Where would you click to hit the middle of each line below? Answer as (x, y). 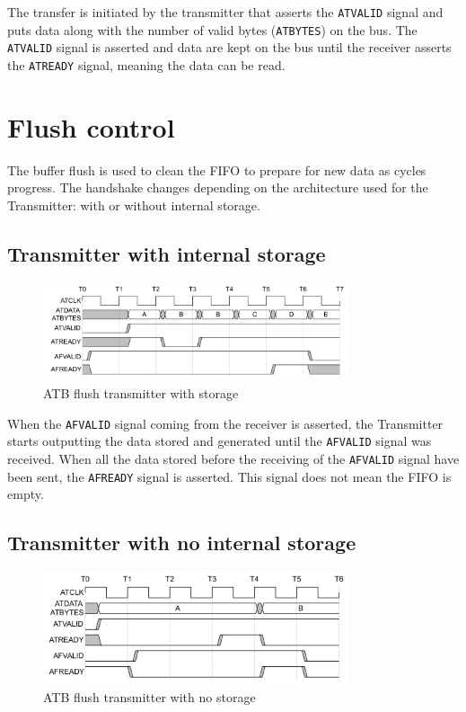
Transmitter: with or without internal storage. (134, 205)
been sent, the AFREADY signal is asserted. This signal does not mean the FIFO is (229, 476)
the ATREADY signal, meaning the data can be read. (146, 64)
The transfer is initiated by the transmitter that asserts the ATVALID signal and (225, 12)
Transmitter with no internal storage (182, 543)
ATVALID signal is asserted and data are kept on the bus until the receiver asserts (229, 47)
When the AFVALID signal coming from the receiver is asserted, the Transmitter (225, 423)
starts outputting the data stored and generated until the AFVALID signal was (220, 441)
